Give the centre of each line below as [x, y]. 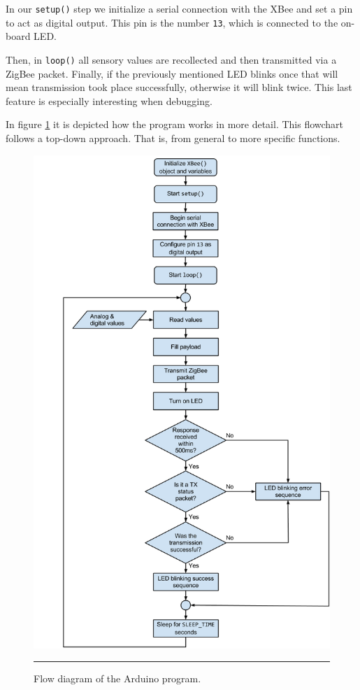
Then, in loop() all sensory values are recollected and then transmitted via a [171, 59]
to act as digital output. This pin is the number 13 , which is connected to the [172, 22]
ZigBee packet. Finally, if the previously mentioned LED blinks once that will [172, 73]
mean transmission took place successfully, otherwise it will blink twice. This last [179, 87]
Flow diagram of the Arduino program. [117, 678]
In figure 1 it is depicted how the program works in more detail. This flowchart [175, 124]
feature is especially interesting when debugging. [109, 100]
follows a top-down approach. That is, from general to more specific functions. [173, 138]
